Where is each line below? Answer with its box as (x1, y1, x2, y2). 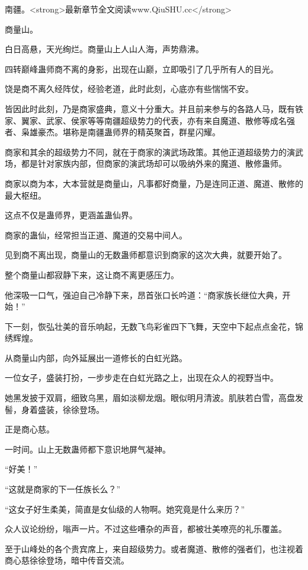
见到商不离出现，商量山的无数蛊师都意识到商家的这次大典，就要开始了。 (5, 249, 287, 261)
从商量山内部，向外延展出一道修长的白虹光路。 (5, 351, 187, 364)
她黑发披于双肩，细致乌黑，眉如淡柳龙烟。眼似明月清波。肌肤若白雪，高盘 (5, 391, 295, 404)
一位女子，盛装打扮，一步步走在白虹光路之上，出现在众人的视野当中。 (5, 371, 278, 384)
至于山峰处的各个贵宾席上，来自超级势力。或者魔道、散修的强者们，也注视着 (5, 542, 303, 555)
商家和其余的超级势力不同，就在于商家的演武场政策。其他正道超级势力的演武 (5, 145, 303, 158)
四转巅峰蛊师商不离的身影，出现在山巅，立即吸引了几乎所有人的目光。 (5, 62, 278, 75)
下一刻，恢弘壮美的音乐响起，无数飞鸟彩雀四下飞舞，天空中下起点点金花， (5, 320, 295, 332)
